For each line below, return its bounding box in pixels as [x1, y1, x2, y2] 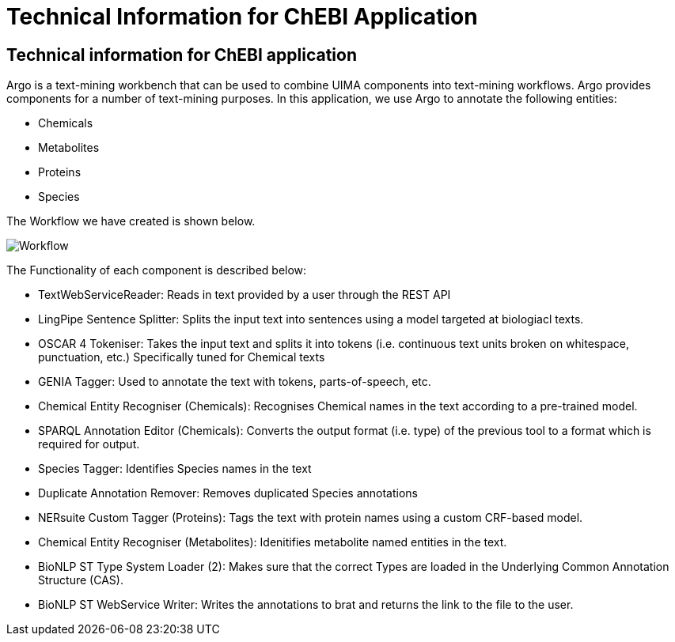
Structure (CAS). [38, 573, 123, 587]
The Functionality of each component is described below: [6, 263, 307, 278]
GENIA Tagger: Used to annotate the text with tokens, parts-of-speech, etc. [38, 375, 431, 389]
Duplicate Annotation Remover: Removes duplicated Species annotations [38, 486, 418, 500]
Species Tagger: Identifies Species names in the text [38, 462, 312, 476]
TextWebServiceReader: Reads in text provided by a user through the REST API [38, 288, 451, 302]
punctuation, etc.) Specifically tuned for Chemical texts [38, 350, 325, 364]
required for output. [38, 437, 140, 451]
